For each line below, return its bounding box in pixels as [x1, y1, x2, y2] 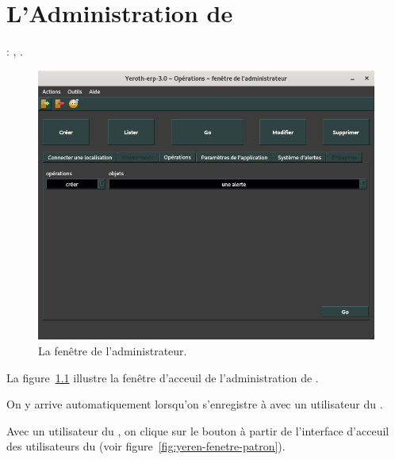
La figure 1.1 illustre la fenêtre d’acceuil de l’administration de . [6, 369, 319, 385]
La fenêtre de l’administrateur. [38, 343, 187, 359]
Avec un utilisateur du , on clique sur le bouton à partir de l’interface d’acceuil [6, 422, 389, 439]
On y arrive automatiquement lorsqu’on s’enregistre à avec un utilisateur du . [6, 396, 383, 412]
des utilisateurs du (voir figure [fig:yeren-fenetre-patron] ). [6, 438, 286, 454]
